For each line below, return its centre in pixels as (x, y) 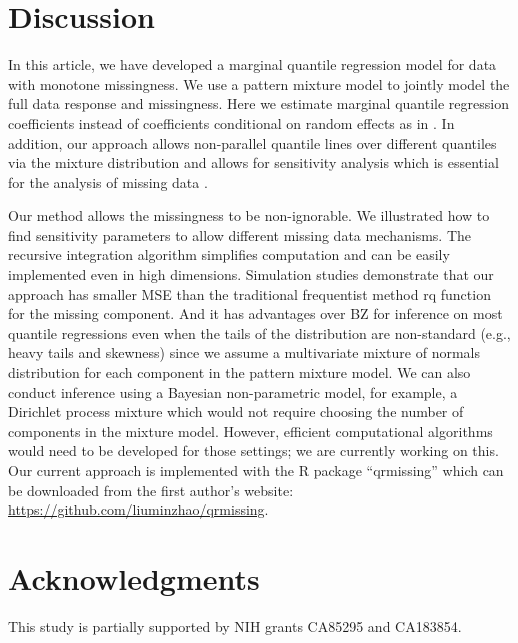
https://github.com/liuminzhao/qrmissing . (138, 509)
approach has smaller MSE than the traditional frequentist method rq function (249, 293)
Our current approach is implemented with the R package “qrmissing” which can (256, 470)
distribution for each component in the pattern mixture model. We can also (239, 372)
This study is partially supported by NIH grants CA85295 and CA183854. (235, 625)
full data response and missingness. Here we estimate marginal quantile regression (258, 103)
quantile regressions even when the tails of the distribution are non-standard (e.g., (259, 332)
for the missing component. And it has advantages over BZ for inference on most (255, 313)
